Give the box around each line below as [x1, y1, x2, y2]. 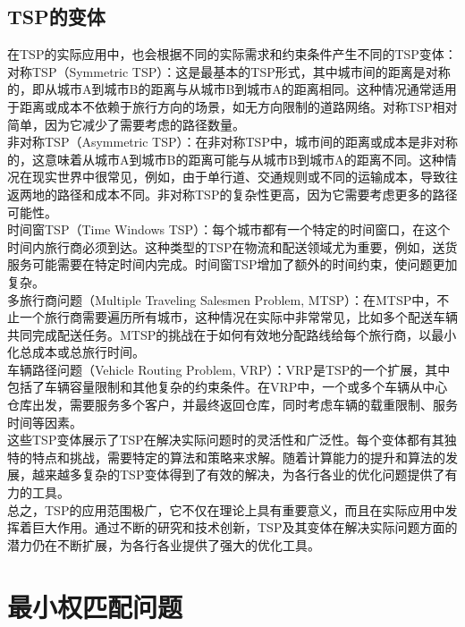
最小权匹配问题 [7, 588, 183, 624]
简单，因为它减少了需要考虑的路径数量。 [7, 114, 245, 133]
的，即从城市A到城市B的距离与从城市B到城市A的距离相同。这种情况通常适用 [7, 80, 457, 98]
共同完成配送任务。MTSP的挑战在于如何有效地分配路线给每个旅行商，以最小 [7, 325, 457, 343]
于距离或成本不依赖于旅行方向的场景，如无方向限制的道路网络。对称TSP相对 [7, 97, 458, 115]
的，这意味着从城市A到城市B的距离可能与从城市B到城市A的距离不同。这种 [7, 149, 444, 168]
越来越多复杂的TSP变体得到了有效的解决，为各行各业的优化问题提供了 [31, 465, 445, 484]
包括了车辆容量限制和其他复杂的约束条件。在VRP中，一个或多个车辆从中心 [7, 377, 448, 396]
